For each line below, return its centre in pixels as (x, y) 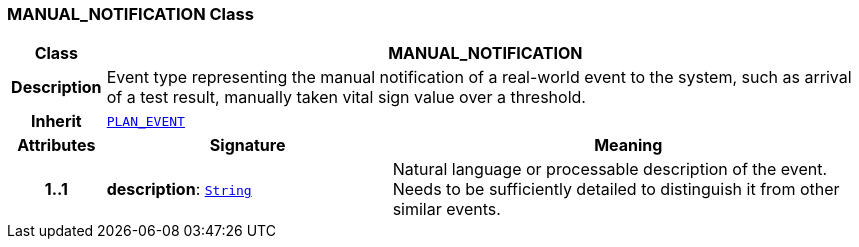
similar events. (446, 209)
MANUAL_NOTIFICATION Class (130, 14)
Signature (247, 145)
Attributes (56, 145)
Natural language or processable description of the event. (610, 169)
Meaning (628, 145)
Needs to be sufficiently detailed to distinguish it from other (616, 189)
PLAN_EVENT (145, 121)
